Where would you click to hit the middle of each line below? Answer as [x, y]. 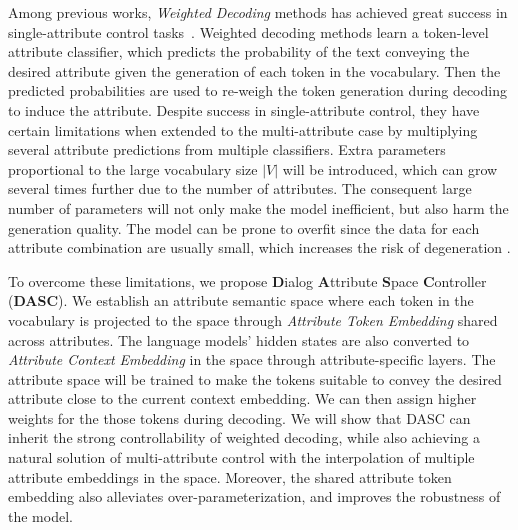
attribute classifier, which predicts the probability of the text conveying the [239, 51]
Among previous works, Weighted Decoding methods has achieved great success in [258, 12]
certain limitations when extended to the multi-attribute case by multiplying [243, 129]
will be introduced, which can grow [390, 168]
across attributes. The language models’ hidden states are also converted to [239, 339]
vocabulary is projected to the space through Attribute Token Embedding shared [253, 319]
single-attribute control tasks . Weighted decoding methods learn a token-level [248, 31]
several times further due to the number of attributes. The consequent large [240, 188]
